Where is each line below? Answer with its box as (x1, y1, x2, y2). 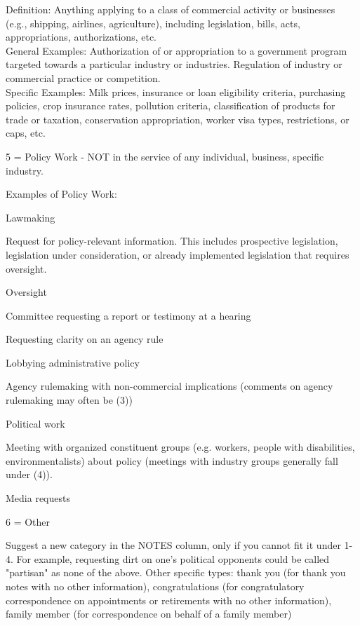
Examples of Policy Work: (6, 186, 117, 201)
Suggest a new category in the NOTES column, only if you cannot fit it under (6, 538, 341, 552)
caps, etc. (6, 125, 46, 140)
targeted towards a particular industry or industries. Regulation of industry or (6, 57, 342, 72)
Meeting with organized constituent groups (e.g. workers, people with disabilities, (6, 440, 355, 454)
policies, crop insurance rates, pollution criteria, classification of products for (6, 98, 335, 113)
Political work (6, 416, 65, 430)
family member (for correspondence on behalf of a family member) (6, 606, 292, 621)
